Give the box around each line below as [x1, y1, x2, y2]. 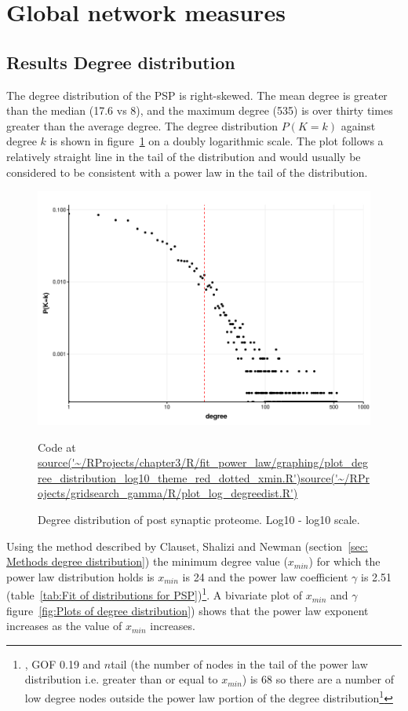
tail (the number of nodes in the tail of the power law [111, 655, 368, 672]
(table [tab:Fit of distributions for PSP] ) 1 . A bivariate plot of [6, 585, 303, 603]
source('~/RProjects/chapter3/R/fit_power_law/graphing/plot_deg [38, 454, 368, 471]
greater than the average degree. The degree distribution [6, 117, 279, 134]
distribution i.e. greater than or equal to [24, 671, 218, 687]
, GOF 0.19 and [24, 655, 101, 672]
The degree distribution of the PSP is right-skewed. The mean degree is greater [6, 86, 388, 103]
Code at [38, 438, 76, 455]
